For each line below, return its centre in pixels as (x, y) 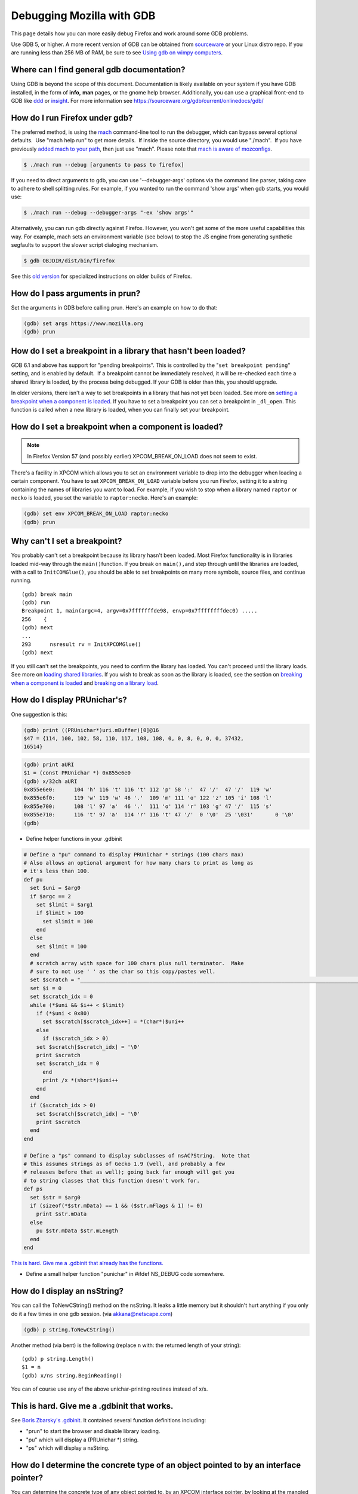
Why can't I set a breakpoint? (67, 541)
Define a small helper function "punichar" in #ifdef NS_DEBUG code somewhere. (125, 1274)
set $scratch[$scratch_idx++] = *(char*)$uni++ (113, 1022)
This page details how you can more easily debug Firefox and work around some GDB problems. (130, 33)
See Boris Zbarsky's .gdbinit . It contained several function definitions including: (109, 1420)
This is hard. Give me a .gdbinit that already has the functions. (87, 1263)
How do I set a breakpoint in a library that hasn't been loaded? (128, 350)
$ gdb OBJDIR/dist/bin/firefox (70, 261)
